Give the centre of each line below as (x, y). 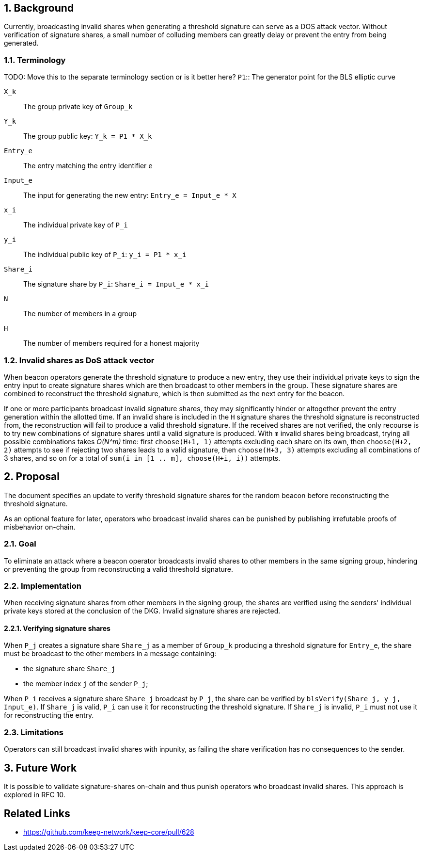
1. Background (39, 8)
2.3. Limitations (34, 732)
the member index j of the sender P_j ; (86, 684)
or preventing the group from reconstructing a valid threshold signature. (118, 569)
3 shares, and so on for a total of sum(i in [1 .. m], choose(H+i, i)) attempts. (142, 458)
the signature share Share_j (70, 669)
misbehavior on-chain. (40, 527)
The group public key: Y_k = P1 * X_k (88, 136)
